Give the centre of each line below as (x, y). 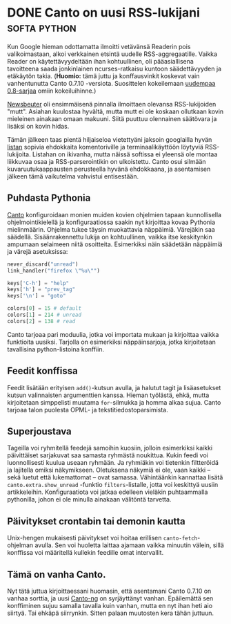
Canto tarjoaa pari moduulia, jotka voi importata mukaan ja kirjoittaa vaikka (113, 334)
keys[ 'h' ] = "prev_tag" (41, 290)
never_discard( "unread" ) (43, 264)
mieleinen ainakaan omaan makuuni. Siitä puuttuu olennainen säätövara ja (112, 118)
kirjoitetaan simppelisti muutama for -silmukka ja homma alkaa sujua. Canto (114, 402)
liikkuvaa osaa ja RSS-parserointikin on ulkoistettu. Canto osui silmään (107, 161)
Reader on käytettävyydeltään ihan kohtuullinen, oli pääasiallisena (101, 61)
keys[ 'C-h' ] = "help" (38, 283)
